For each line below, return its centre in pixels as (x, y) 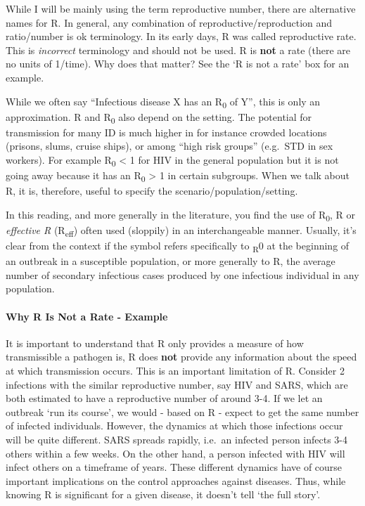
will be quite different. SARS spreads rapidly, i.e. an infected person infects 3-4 (177, 439)
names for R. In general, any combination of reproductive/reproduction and (169, 22)
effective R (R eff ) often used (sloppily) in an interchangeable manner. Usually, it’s (181, 231)
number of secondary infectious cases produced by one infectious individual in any (182, 274)
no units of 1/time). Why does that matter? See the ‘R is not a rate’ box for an (178, 64)
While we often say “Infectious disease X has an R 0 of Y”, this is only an (163, 102)
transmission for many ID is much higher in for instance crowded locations (166, 132)
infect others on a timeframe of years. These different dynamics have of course (174, 467)
